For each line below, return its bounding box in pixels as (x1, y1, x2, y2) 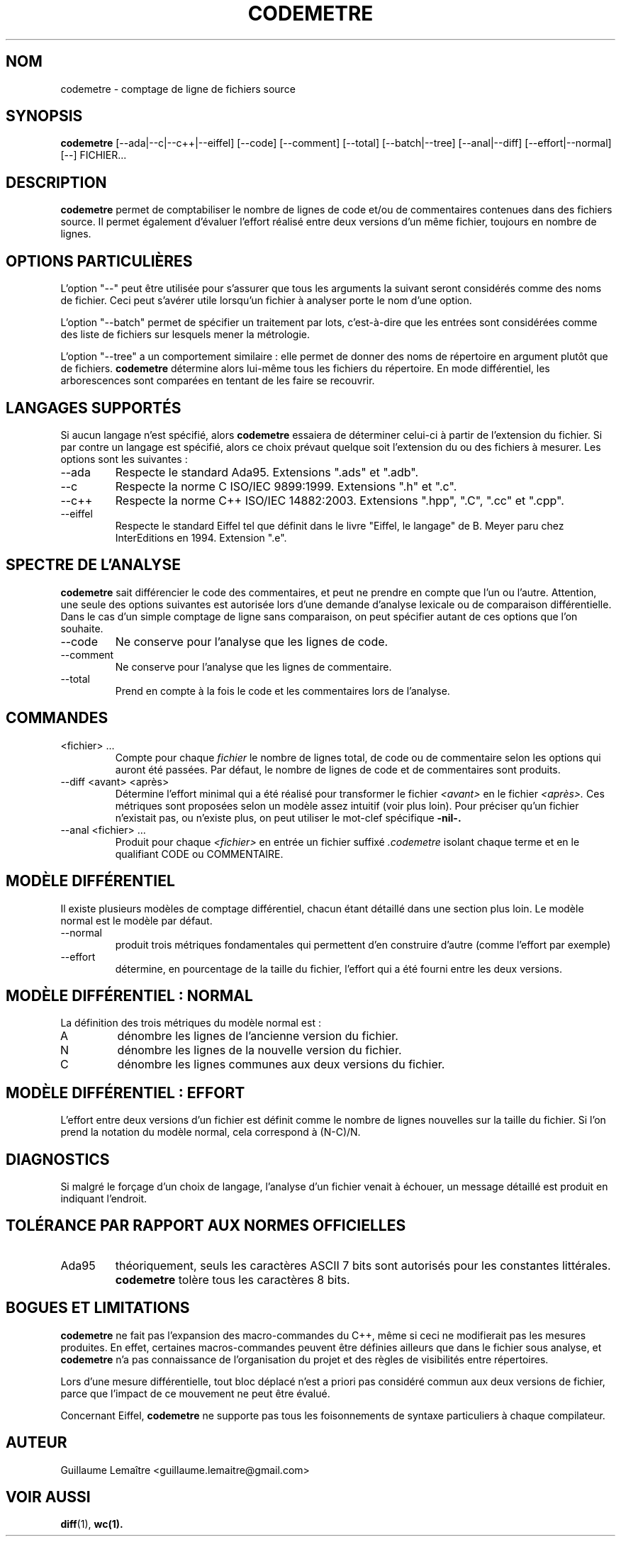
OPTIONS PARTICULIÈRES (6, 252, 193, 270)
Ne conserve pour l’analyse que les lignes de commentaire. (115, 660, 392, 673)
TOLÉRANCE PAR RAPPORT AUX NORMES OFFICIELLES (6, 1217, 406, 1235)
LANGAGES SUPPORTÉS (6, 398, 181, 417)
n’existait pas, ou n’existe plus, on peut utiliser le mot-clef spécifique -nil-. (115, 811, 461, 824)
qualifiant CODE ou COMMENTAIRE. (115, 847, 284, 860)
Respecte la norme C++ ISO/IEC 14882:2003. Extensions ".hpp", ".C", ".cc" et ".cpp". (115, 493, 564, 508)
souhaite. (60, 622, 103, 635)
